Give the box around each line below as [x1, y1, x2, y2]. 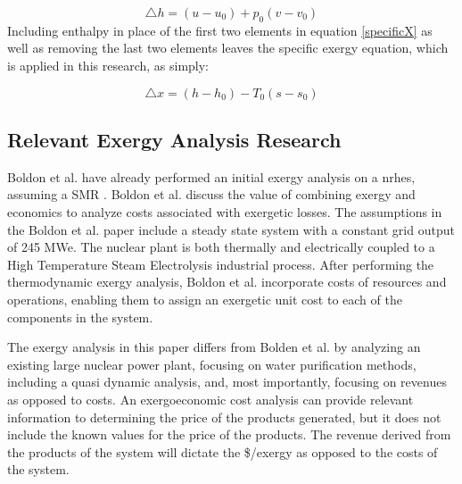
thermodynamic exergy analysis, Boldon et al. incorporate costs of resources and [7, 272, 447, 291]
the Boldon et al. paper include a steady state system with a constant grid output [7, 220, 455, 238]
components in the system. [7, 307, 153, 326]
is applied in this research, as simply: [7, 55, 210, 74]
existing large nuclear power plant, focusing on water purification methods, [7, 355, 417, 373]
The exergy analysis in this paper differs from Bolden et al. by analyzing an [7, 338, 421, 356]
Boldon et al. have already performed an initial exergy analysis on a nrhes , [7, 167, 416, 186]
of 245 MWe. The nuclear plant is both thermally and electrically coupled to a [7, 238, 435, 256]
